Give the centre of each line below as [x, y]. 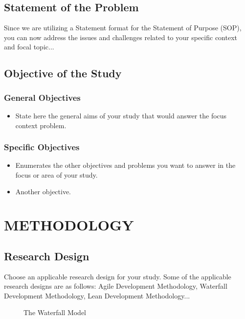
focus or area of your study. [56, 174]
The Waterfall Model [55, 312]
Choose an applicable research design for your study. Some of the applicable [118, 276]
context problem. [41, 125]
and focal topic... [29, 47]
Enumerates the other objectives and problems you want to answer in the [125, 165]
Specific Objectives [42, 147]
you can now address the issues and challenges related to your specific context [121, 37]
